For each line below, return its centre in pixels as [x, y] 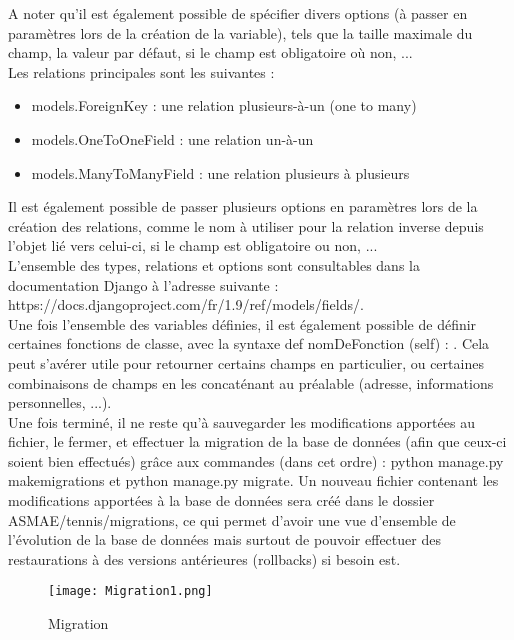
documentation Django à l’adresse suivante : [143, 284]
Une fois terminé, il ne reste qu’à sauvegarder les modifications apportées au [241, 421]
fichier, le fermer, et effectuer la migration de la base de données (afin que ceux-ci [257, 441]
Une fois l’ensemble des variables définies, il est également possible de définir [242, 323]
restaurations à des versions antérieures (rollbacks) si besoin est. [204, 558]
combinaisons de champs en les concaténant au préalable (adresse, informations [251, 382]
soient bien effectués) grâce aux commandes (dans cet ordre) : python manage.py [256, 460]
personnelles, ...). [60, 402]
